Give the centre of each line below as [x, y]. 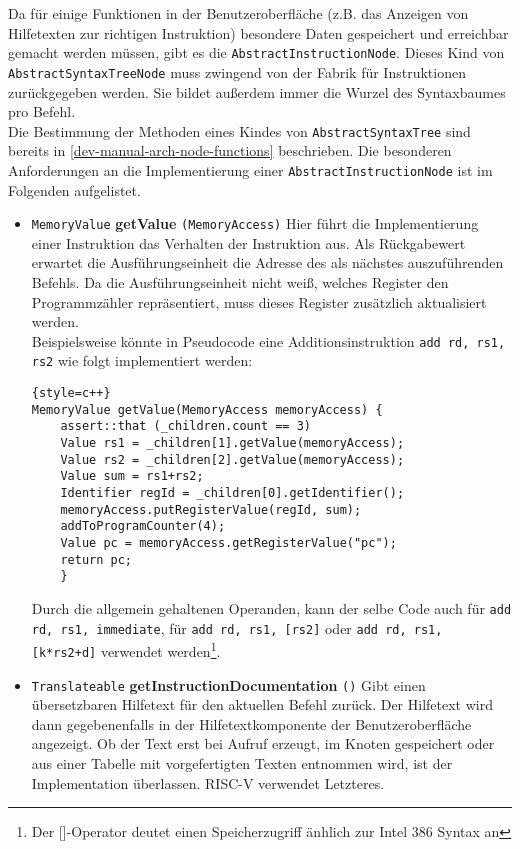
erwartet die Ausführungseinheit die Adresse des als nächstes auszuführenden [267, 262]
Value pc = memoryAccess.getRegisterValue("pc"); [228, 543]
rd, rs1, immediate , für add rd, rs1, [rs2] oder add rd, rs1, [237, 627]
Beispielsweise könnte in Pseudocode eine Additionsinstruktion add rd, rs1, [268, 340]
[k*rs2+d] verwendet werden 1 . [126, 649]
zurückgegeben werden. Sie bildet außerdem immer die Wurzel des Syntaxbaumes [257, 91]
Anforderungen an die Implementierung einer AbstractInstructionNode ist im [250, 169]
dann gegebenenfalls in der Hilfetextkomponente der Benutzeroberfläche [251, 723]
